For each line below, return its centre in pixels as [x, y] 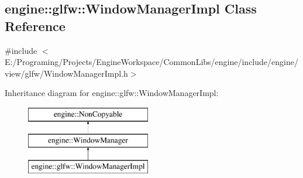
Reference [35, 25]
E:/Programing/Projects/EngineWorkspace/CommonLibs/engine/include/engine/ [151, 62]
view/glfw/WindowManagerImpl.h [66, 73]
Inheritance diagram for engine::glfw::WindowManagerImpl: [112, 93]
